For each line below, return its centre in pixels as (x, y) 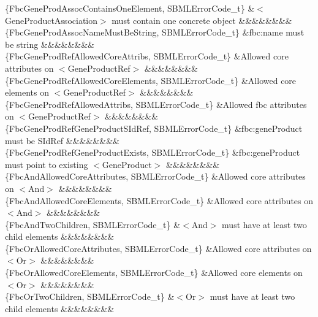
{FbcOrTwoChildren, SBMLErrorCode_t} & (90, 296)
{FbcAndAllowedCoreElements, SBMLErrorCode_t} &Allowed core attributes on (159, 200)
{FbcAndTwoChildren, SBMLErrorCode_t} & (93, 224)
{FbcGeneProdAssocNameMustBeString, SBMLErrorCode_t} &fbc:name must (155, 32)
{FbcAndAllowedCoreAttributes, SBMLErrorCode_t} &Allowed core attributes (155, 176)
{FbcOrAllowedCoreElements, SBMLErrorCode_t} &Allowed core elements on (154, 273)
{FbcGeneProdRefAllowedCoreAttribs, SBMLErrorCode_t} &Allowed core (147, 56)
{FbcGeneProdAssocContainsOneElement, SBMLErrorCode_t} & (130, 8)
